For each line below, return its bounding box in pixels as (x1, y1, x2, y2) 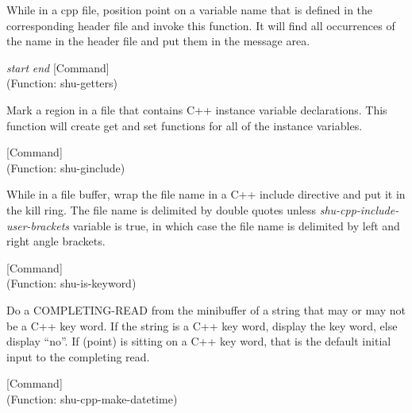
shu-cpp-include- (319, 201, 399, 218)
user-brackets (6, 217, 70, 234)
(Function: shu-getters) (6, 75, 118, 91)
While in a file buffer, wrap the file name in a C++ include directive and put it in (6, 186, 406, 203)
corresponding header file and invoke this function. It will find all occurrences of (6, 17, 395, 33)
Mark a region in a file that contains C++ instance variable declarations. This (6, 101, 387, 118)
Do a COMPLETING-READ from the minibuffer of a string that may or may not (6, 301, 406, 318)
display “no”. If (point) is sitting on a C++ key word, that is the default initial (6, 333, 391, 349)
